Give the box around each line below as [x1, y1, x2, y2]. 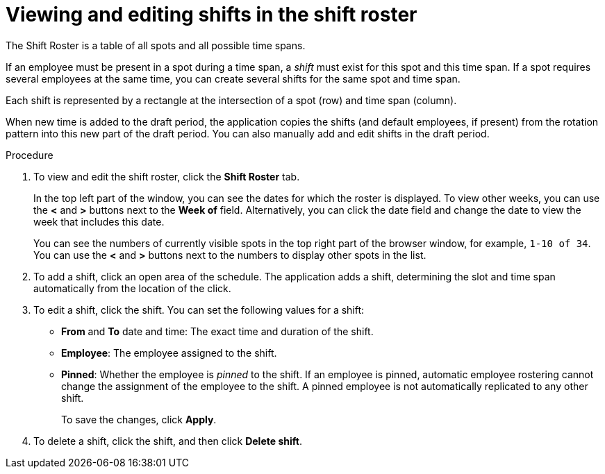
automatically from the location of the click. [33, 282, 231, 294]
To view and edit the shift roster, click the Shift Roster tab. [33, 170, 300, 183]
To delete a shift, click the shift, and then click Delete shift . [33, 434, 302, 447]
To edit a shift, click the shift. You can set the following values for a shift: [33, 303, 365, 316]
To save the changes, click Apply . [61, 413, 217, 425]
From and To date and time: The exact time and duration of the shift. [61, 325, 374, 337]
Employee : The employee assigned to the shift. [61, 346, 277, 359]
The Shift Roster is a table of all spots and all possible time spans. [6, 39, 306, 51]
